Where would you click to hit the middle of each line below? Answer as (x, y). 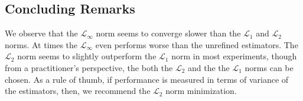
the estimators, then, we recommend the (78, 91)
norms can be (269, 67)
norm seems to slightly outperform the (87, 56)
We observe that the (41, 33)
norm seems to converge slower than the (168, 33)
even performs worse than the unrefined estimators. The (197, 44)
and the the (209, 67)
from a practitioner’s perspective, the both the (89, 67)
